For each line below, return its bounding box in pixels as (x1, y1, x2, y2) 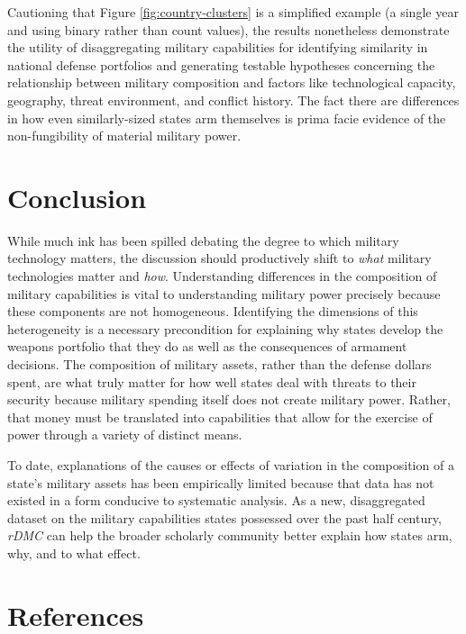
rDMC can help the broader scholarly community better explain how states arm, (7, 526, 452, 545)
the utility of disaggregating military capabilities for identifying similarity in (7, 38, 428, 57)
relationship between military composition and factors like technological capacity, (7, 73, 456, 92)
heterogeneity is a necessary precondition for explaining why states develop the (7, 319, 443, 338)
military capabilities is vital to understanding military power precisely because (7, 284, 441, 303)
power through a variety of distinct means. (7, 425, 242, 444)
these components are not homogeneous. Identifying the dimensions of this (7, 302, 418, 321)
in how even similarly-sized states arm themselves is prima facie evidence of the (7, 108, 446, 127)
